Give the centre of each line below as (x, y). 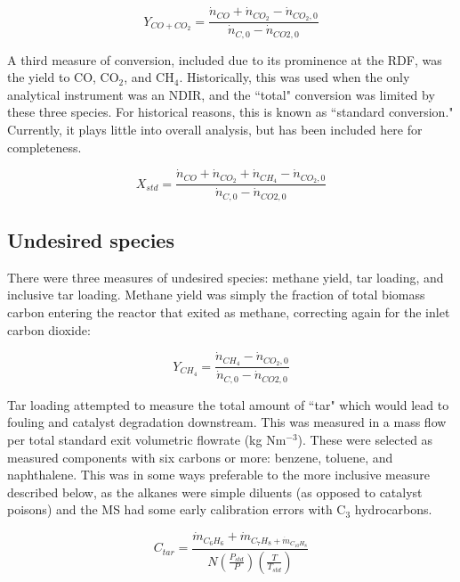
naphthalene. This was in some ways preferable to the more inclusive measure (219, 475)
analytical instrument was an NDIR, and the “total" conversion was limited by (221, 94)
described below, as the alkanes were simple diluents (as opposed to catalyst (215, 492)
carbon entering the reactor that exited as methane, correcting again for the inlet (229, 312)
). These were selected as (365, 440)
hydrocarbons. (393, 509)
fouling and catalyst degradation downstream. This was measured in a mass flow (227, 422)
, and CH (149, 77)
